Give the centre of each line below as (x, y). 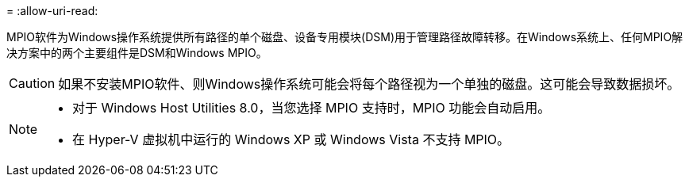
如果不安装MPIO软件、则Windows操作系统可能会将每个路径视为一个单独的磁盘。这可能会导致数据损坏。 (369, 84)
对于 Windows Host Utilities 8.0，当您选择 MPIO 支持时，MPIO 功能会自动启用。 (312, 108)
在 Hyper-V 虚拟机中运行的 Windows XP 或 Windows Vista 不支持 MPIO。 (291, 139)
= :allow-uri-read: (52, 11)
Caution (32, 83)
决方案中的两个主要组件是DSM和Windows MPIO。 (137, 53)
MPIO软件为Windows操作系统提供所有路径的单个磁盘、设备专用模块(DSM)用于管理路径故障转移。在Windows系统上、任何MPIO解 (345, 37)
